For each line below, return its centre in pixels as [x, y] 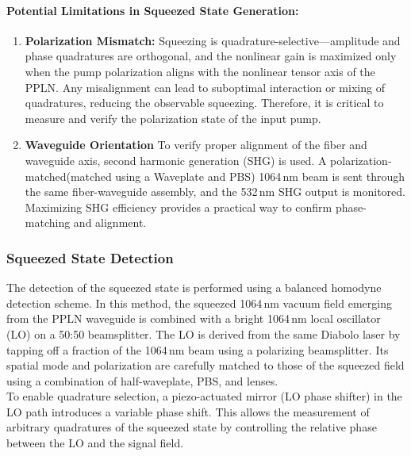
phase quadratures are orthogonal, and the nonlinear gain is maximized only [211, 56]
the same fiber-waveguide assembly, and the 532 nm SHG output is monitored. [215, 192]
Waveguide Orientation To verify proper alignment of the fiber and [196, 145]
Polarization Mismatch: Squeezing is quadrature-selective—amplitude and [213, 40]
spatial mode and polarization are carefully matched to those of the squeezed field [205, 365]
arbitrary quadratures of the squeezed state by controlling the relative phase [192, 427]
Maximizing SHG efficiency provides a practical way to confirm [179, 207]
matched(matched [68, 176]
